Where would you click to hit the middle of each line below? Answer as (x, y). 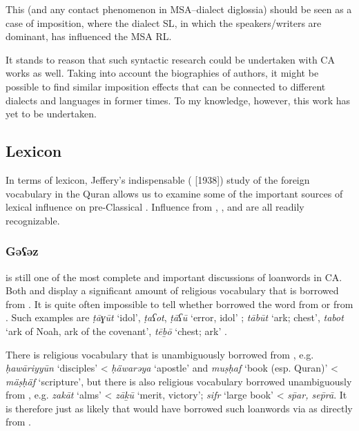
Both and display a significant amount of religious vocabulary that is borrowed (172, 290)
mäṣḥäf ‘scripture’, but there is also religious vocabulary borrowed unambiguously (179, 381)
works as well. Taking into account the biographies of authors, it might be (162, 73)
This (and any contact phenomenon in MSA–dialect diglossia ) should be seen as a (179, 9)
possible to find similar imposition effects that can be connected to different (166, 86)
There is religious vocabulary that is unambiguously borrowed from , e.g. (160, 354)
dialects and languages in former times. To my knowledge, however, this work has (178, 100)
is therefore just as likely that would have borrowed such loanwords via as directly (179, 408)
